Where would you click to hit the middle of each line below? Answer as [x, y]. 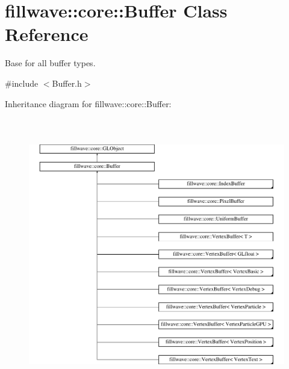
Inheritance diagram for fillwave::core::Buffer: [88, 103]
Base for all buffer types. [50, 63]
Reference [47, 34]
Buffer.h [67, 83]
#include [22, 83]
